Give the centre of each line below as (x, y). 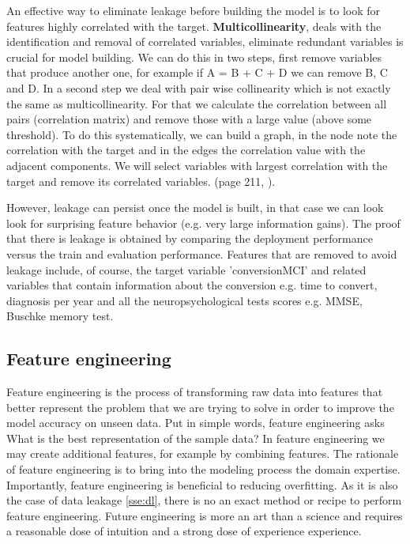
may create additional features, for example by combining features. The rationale (203, 453)
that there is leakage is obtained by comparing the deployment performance (190, 238)
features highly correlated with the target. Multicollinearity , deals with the (194, 26)
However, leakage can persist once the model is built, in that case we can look (195, 208)
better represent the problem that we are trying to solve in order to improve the (200, 407)
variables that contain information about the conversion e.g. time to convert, (192, 285)
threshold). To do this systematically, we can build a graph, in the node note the (202, 134)
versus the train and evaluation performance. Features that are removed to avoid (202, 253)
